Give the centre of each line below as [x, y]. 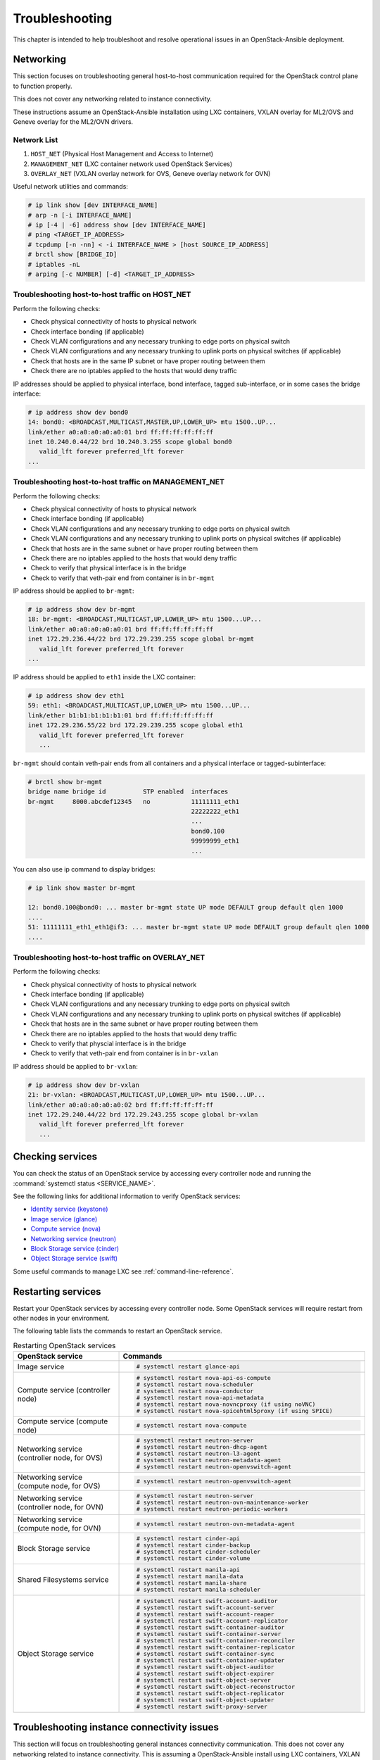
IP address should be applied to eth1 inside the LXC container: [104, 677]
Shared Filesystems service [63, 1580]
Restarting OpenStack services [64, 1346]
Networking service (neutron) [74, 1238]
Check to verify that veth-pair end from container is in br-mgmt [122, 578]
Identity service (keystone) [69, 1209]
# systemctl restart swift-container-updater [210, 1660]
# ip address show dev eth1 [76, 696]
